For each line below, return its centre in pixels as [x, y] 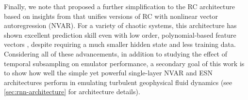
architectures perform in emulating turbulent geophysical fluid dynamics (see [118, 82]
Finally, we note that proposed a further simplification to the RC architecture [119, 6]
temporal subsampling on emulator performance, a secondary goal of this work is [124, 63]
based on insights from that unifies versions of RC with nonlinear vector [111, 16]
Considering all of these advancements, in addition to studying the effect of [116, 53]
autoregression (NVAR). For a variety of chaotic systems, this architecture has [120, 25]
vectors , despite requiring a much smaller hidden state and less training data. [120, 44]
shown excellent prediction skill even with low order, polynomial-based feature [120, 35]
